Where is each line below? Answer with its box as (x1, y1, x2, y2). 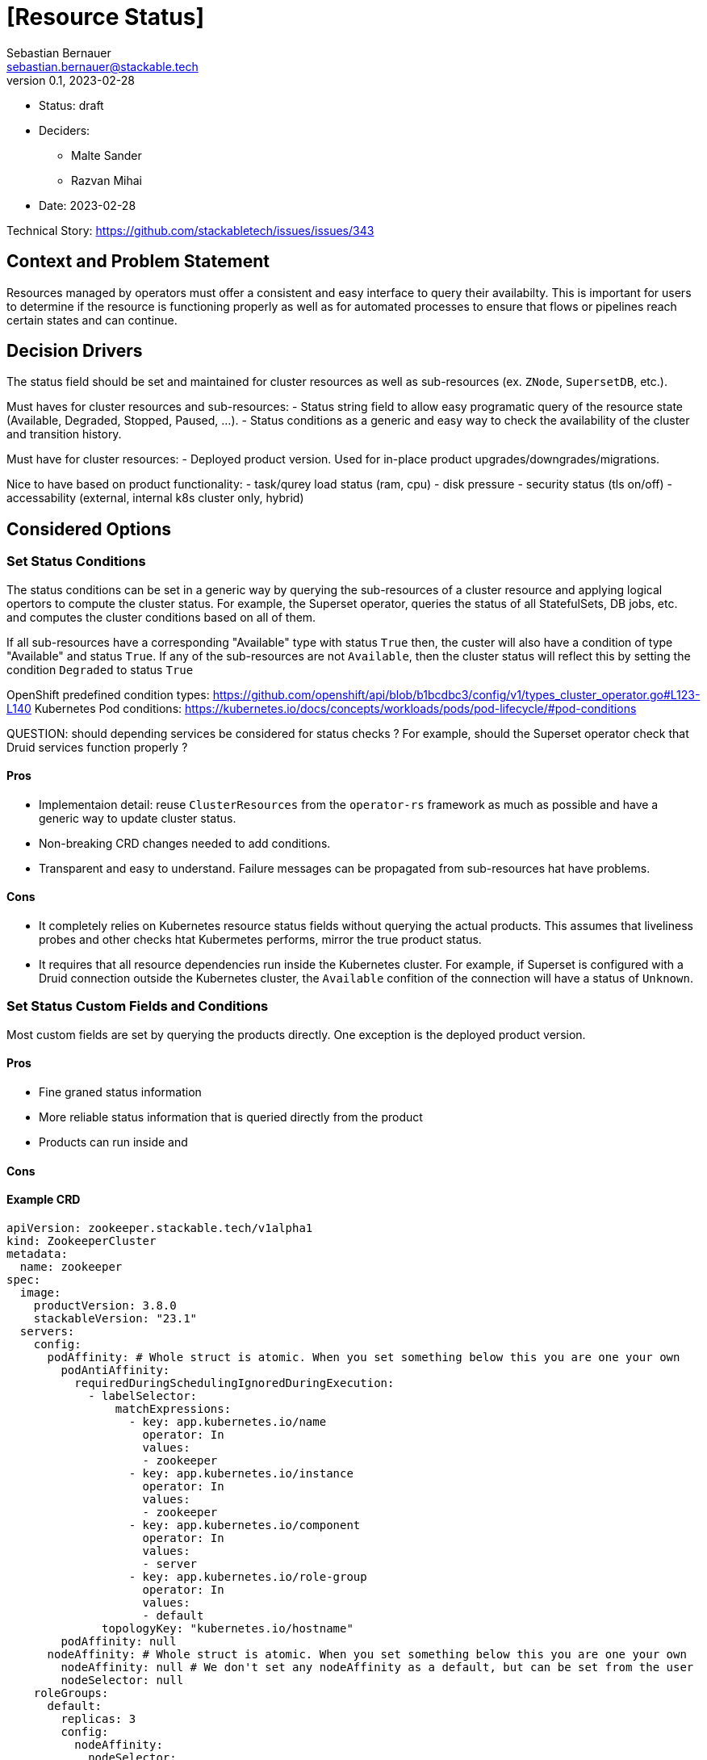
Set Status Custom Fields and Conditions (6, 998, 269, 1015)
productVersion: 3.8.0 (33, 1298, 177, 1312)
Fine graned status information (39, 1085, 202, 1100)
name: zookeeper (19, 1259, 123, 1273)
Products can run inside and (39, 1135, 188, 1150)
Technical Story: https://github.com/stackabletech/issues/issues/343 (6, 223, 374, 237)
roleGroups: (33, 1686, 109, 1699)
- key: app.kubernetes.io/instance (128, 1466, 353, 1480)
